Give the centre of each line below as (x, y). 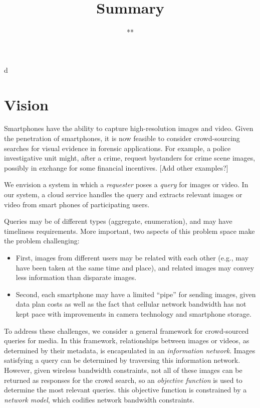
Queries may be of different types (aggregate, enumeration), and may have (118, 221)
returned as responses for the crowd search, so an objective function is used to (123, 380)
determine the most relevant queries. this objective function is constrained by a (125, 390)
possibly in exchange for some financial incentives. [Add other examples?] (116, 167)
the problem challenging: (42, 241)
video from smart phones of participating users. (77, 204)
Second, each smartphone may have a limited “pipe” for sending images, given (136, 294)
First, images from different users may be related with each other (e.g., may (132, 257)
